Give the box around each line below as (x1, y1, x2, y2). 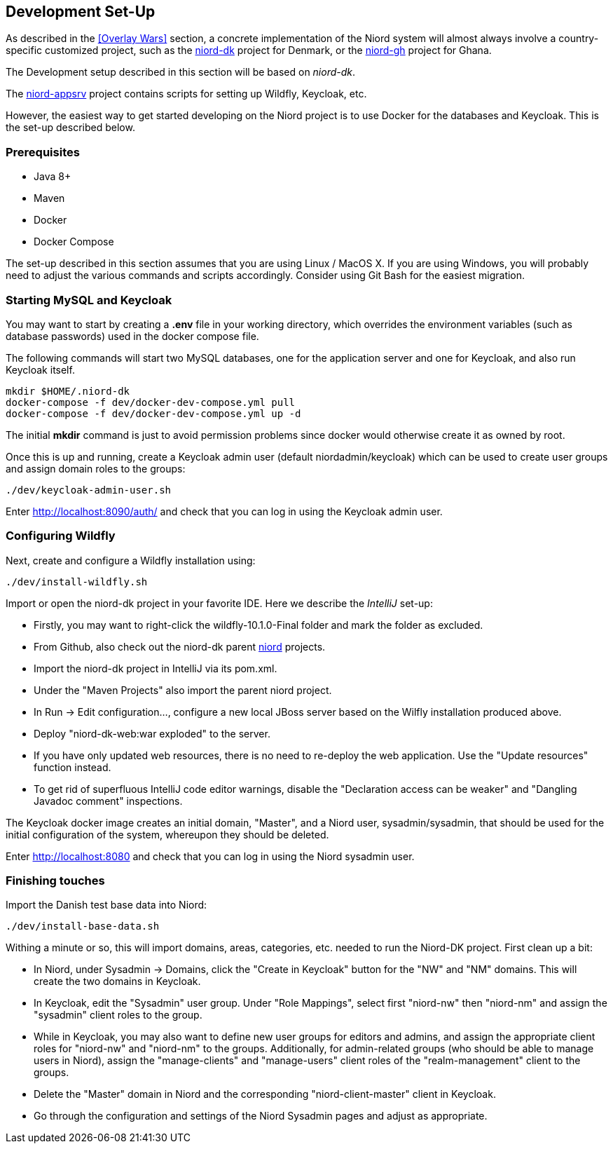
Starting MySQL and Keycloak (6, 292, 172, 307)
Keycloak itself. (6, 363, 75, 376)
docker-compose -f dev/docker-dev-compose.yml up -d (6, 407, 301, 419)
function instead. (34, 761, 111, 773)
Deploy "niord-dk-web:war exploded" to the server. (34, 727, 270, 740)
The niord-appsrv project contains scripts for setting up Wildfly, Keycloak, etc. (6, 88, 367, 100)
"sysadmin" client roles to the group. (34, 1009, 202, 1021)
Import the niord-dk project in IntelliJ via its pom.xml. (34, 662, 277, 674)
